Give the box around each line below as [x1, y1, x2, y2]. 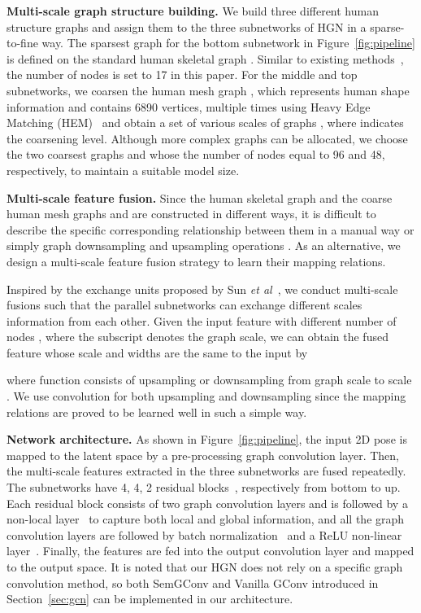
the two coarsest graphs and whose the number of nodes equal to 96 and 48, [7, 146, 385, 163]
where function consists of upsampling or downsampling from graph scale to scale [7, 371, 412, 388]
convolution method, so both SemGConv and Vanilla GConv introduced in [7, 574, 379, 591]
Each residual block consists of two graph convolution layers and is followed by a [7, 494, 408, 511]
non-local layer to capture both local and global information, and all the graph [7, 510, 405, 528]
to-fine [7, 34, 38, 51]
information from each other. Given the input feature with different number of [7, 312, 397, 329]
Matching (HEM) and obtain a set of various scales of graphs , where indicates [7, 114, 404, 131]
